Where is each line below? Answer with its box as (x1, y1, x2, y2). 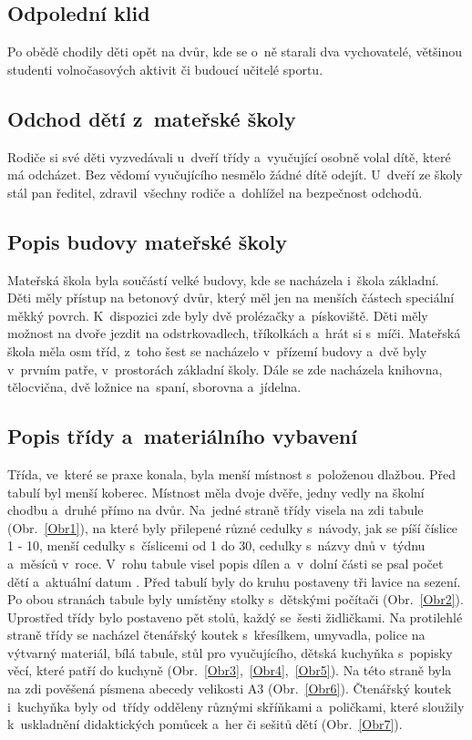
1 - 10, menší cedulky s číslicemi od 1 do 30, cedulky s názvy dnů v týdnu (7, 536, 426, 555)
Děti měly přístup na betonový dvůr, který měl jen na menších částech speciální (7, 288, 455, 307)
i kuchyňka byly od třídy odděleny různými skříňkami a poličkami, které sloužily (7, 696, 465, 715)
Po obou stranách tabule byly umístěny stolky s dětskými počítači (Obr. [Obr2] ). (7, 590, 464, 609)
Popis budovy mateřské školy (7, 227, 287, 255)
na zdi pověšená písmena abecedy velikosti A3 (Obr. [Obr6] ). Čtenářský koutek (7, 679, 452, 698)
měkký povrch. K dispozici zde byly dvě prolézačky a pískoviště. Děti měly (7, 305, 428, 324)
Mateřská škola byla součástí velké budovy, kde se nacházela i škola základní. (7, 270, 439, 289)
